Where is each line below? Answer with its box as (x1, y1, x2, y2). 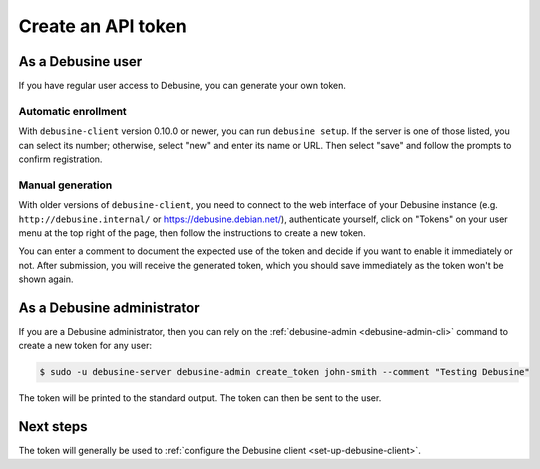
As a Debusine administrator (18, 299, 200, 316)
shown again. (18, 273, 74, 285)
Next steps (18, 418, 88, 435)
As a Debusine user (18, 53, 143, 70)
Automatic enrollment (18, 104, 127, 118)
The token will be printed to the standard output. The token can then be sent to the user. (18, 392, 382, 404)
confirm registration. (18, 153, 103, 165)
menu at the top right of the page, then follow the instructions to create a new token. (18, 226, 366, 239)
